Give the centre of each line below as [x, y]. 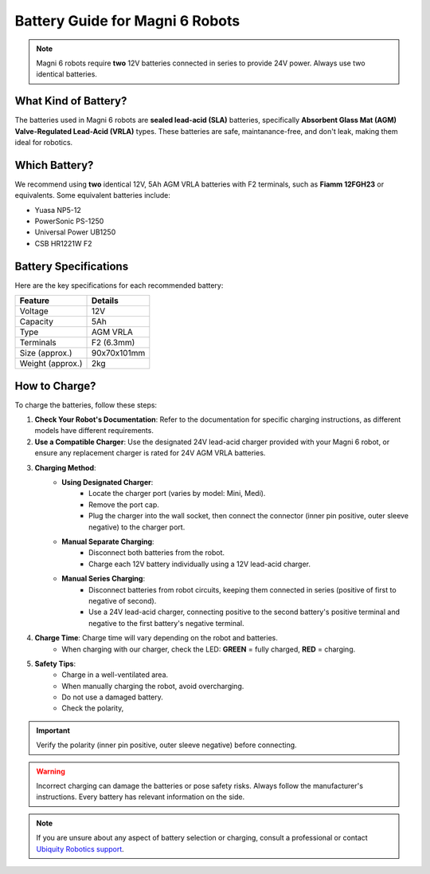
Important [53, 730]
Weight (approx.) [51, 364]
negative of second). [123, 600]
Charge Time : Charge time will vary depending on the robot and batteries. [156, 638]
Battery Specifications [72, 266]
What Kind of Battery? [71, 101]
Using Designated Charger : [107, 482]
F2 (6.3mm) [113, 343]
